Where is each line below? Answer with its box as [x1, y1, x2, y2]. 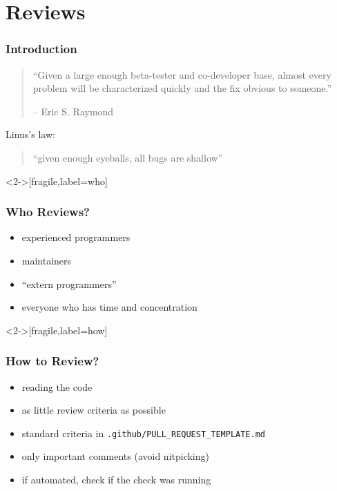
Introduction [6, 40, 77, 57]
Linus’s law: [6, 127, 55, 142]
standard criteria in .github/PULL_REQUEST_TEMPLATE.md [21, 425, 265, 440]
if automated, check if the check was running [21, 472, 211, 486]
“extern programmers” [21, 276, 117, 291]
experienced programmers [21, 230, 131, 244]
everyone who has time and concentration [21, 300, 198, 314]
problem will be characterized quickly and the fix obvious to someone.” [32, 81, 332, 95]
